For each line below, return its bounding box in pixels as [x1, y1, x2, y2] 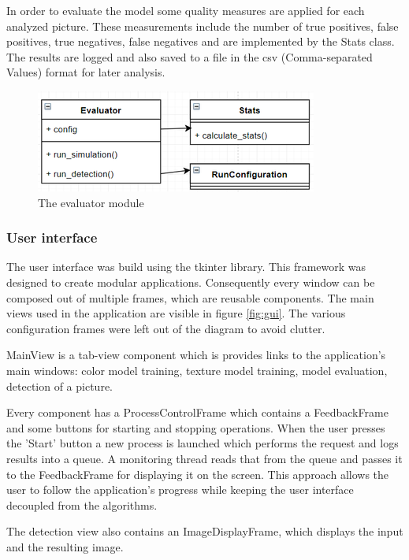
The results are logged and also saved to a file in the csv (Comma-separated [6, 48, 373, 65]
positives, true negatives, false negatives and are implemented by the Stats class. [6, 33, 395, 50]
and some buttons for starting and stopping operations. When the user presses [6, 419, 385, 436]
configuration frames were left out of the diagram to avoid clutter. [6, 320, 325, 336]
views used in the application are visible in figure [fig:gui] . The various [6, 305, 346, 321]
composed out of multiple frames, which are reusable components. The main [6, 289, 374, 306]
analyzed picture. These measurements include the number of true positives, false [6, 17, 399, 34]
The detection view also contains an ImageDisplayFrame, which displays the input [6, 523, 403, 540]
